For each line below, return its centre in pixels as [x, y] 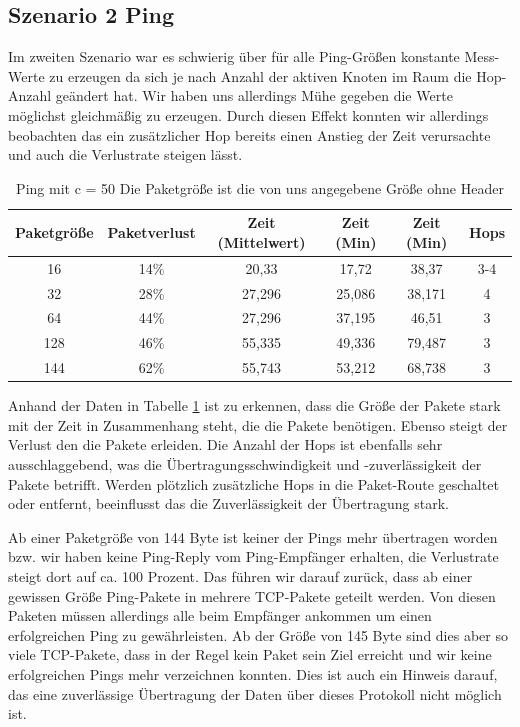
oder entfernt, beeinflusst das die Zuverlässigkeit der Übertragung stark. [228, 503]
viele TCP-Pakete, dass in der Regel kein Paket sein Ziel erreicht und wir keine [250, 654]
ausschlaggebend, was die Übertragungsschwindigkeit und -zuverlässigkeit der [245, 464]
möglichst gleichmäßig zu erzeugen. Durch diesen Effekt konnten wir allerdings [248, 114]
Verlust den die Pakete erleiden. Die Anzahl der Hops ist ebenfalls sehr [225, 444]
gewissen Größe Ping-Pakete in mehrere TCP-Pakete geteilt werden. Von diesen [252, 595]
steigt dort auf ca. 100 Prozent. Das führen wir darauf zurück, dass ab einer [240, 576]
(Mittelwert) [261, 241]
